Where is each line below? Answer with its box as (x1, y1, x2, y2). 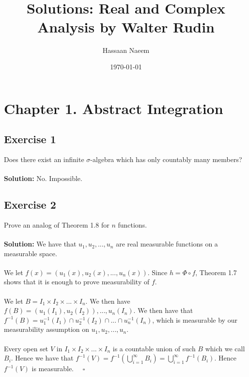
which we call (205, 343, 245, 353)
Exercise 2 (4, 197, 56, 212)
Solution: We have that (4, 239, 77, 249)
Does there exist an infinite (4, 154, 84, 164)
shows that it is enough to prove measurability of (4, 277, 150, 287)
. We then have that (133, 305, 193, 315)
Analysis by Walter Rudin (37, 17, 215, 37)
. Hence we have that (11, 353, 74, 363)
